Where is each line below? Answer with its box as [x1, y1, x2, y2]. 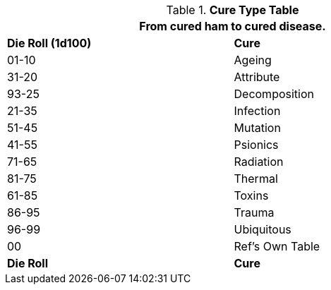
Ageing [234, 53, 272, 67]
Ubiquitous [234, 222, 291, 236]
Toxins [234, 188, 269, 203]
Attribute [234, 70, 280, 84]
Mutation [234, 121, 281, 135]
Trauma [234, 205, 275, 219]
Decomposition [234, 87, 314, 101]
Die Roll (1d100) [7, 36, 92, 50]
